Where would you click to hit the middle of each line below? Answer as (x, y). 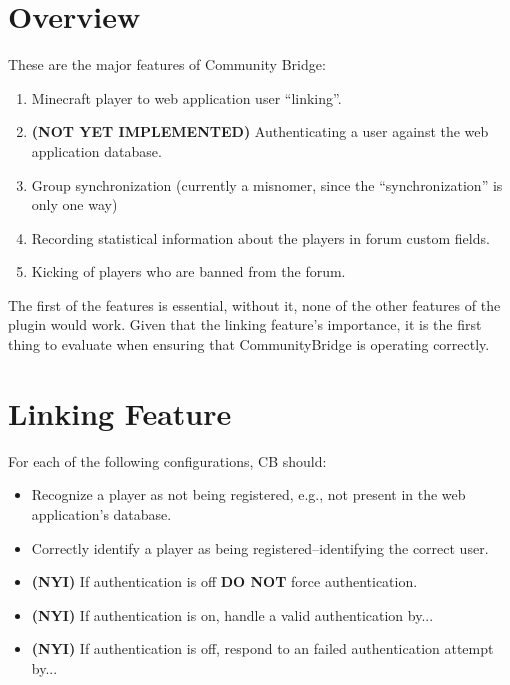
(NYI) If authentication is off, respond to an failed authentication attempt (262, 648)
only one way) (74, 204)
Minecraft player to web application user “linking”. (186, 97)
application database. (96, 150)
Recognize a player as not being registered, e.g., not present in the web (248, 494)
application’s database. (101, 513)
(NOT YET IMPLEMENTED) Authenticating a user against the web (260, 131)
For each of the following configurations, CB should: (167, 460)
